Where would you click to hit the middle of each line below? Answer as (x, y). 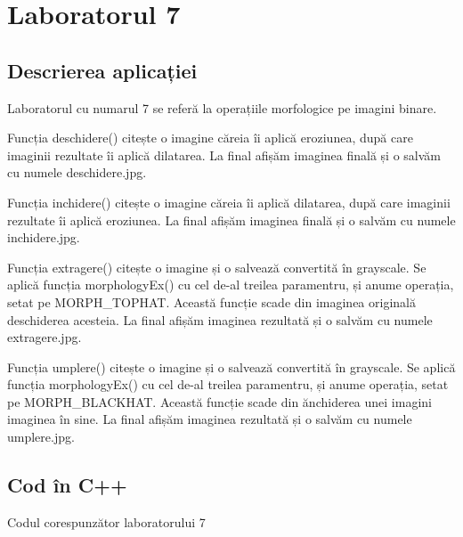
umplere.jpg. (41, 437)
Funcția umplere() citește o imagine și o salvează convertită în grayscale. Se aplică (231, 366)
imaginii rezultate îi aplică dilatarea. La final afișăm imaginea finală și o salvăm (224, 155)
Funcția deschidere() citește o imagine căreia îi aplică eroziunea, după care (210, 138)
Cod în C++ (67, 485)
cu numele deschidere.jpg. (77, 172)
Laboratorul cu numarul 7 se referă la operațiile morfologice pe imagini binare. (222, 107)
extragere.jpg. (45, 337)
